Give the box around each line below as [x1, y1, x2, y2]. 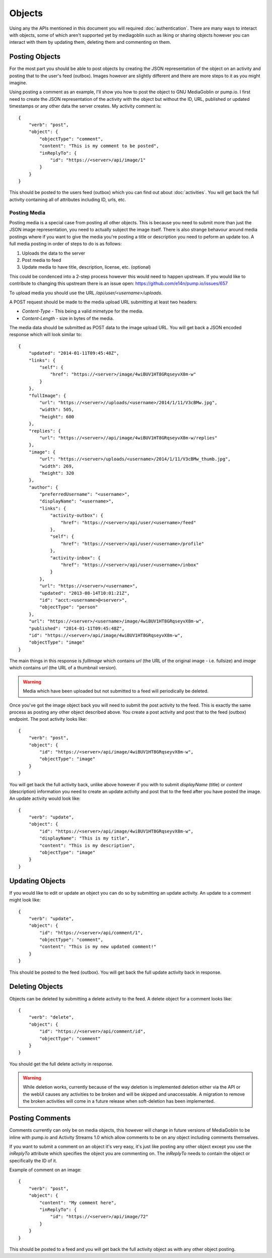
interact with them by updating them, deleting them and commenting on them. [9, 39, 171, 45]
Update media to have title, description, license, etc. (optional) [22, 264, 151, 270]
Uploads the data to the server [22, 250, 86, 256]
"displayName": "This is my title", [39, 836, 130, 841]
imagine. [9, 80, 27, 86]
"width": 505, [39, 407, 75, 413]
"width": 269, [39, 463, 75, 469]
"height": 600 [39, 414, 75, 419]
